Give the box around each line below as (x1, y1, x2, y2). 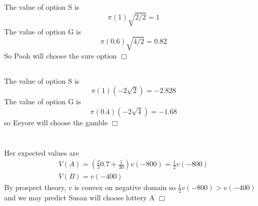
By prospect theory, (4, 182, 66, 193)
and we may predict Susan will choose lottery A (4, 192, 155, 203)
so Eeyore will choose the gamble (4, 117, 108, 127)
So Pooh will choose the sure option (4, 50, 117, 61)
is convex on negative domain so (74, 182, 176, 193)
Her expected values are (4, 147, 79, 158)
